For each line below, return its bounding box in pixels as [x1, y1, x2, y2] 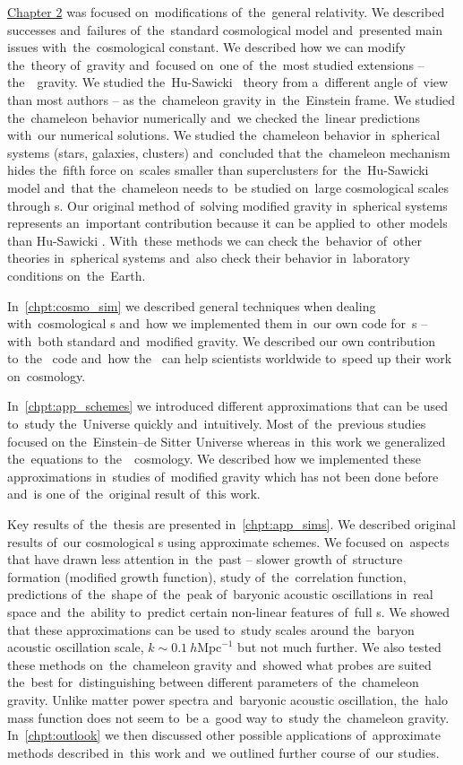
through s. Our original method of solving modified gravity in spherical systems [7, 196, 448, 214]
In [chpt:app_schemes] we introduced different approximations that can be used [7, 396, 449, 415]
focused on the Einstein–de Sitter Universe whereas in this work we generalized [7, 431, 446, 450]
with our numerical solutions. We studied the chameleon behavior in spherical [7, 126, 441, 144]
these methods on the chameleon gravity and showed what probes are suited [7, 655, 432, 674]
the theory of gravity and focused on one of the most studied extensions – [7, 55, 424, 74]
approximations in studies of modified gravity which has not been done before [7, 466, 439, 485]
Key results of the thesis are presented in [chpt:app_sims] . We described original [7, 515, 456, 534]
